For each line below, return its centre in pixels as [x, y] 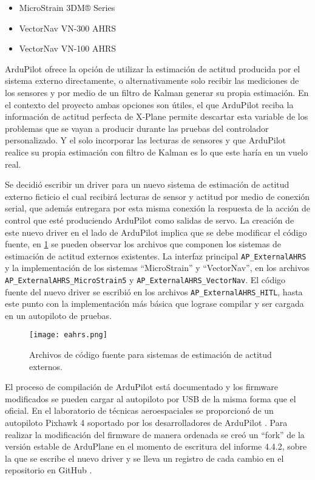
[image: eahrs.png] [68, 335]
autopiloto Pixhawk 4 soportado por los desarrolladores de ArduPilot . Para [146, 423]
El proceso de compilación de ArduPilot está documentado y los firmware [141, 387]
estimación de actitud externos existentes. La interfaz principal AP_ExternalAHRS [156, 255]
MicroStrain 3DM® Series [67, 7]
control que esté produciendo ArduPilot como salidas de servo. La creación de [150, 220]
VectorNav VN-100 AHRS [68, 48]
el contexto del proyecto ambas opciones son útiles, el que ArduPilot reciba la [149, 104]
